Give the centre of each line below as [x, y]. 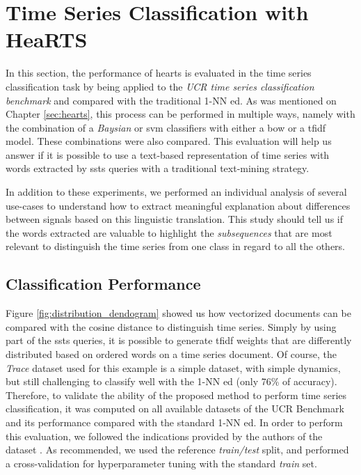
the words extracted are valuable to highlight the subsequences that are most [169, 232]
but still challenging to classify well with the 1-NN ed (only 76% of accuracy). [171, 381]
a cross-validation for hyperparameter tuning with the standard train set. [161, 463]
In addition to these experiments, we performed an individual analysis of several [176, 192]
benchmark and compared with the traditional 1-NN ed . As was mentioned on [171, 100]
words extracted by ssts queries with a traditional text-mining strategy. [158, 168]
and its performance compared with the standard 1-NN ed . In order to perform [174, 422]
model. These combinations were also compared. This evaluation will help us [169, 141]
